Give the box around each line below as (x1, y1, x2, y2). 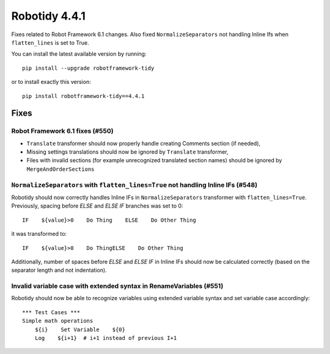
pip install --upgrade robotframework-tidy (22, 64, 155, 72)
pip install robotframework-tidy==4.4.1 (22, 92, 145, 99)
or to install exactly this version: (11, 78, 91, 86)
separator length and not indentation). (11, 266, 107, 274)
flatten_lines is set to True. (11, 39, 90, 46)
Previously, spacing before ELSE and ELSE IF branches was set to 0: (11, 202, 183, 209)
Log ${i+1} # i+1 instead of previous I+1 (34, 334, 177, 342)
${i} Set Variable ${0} (34, 326, 125, 333)
